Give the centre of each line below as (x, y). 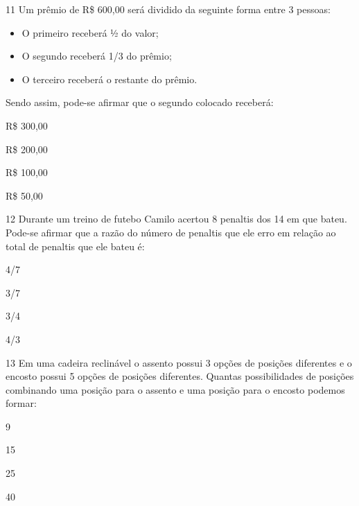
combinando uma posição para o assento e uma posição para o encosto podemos (175, 389)
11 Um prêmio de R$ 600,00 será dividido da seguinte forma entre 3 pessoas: (168, 9)
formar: (21, 403)
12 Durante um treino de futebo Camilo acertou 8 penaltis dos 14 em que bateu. (176, 219)
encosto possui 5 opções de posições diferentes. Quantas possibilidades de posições (180, 376)
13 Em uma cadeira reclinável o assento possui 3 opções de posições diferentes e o (179, 362)
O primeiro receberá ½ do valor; (90, 32)
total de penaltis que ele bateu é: (75, 246)
